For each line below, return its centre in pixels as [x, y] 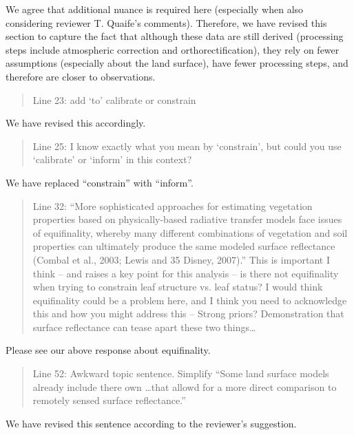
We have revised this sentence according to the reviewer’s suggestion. [151, 423]
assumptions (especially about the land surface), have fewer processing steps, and [177, 63]
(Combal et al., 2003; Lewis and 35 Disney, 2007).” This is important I [181, 259]
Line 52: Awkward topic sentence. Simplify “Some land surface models [181, 373]
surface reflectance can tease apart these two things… [144, 327]
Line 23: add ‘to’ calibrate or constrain [114, 99]
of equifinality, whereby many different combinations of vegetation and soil [190, 232]
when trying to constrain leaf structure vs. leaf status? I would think [178, 287]
